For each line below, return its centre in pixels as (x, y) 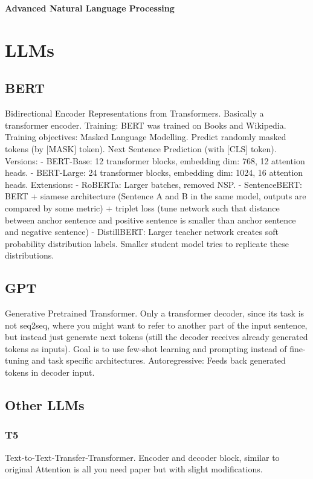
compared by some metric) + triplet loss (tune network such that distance (142, 207)
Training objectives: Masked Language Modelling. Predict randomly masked (146, 137)
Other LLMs (45, 405)
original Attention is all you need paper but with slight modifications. (134, 469)
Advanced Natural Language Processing (90, 8)
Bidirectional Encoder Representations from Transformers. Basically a (134, 113)
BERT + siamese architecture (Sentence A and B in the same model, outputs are (156, 196)
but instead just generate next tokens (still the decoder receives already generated (156, 337)
